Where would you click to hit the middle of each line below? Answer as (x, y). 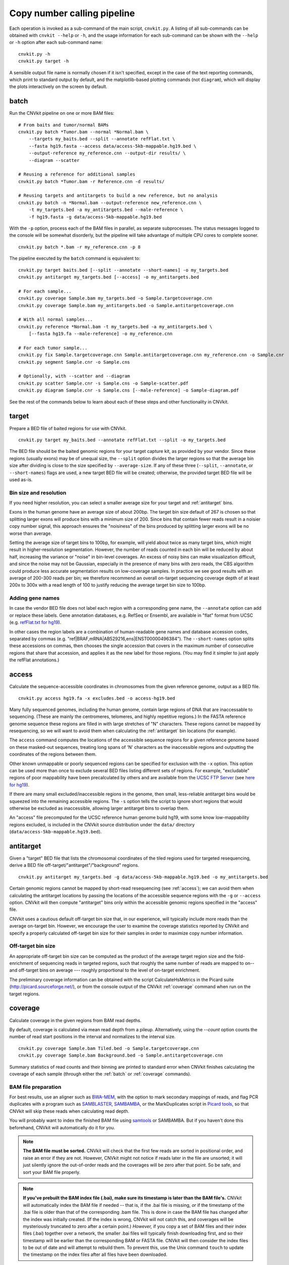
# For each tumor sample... (53, 348)
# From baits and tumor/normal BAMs (64, 125)
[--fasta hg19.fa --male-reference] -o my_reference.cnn (100, 334)
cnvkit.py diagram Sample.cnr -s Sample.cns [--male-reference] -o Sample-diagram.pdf (129, 390)
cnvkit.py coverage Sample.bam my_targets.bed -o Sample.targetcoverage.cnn (115, 298)
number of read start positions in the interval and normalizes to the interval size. (93, 1037)
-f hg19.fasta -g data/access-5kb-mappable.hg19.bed (95, 217)
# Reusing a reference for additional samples (77, 174)
